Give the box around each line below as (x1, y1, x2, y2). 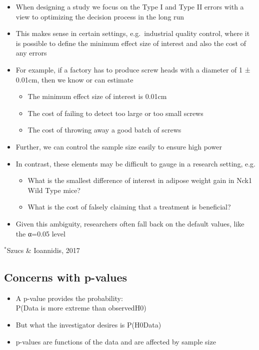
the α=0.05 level (15, 228, 65, 238)
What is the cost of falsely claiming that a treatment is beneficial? (27, 201, 231, 212)
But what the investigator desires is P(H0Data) (15, 319, 161, 330)
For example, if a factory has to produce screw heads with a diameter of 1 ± (15, 64, 250, 74)
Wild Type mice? (27, 184, 80, 195)
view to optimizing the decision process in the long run (15, 11, 184, 21)
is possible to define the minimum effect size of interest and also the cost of (15, 37, 246, 48)
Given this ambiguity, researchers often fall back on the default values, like (15, 218, 244, 228)
